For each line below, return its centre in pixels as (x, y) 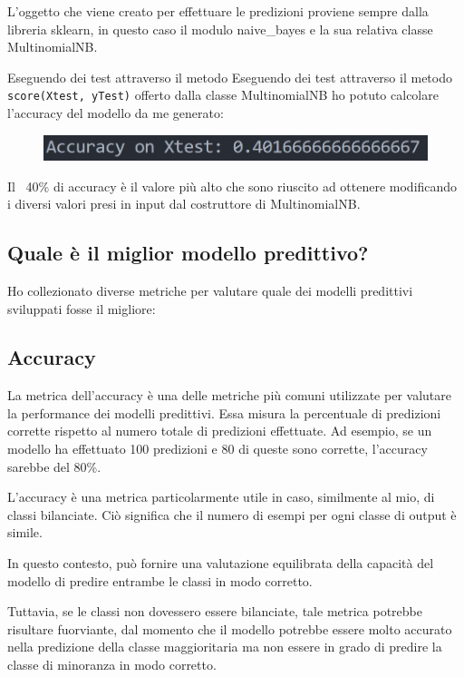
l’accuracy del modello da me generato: (116, 113)
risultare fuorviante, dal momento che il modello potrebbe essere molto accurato (230, 628)
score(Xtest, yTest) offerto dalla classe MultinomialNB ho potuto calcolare (223, 95)
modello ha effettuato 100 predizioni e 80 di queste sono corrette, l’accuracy (217, 449)
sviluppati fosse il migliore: (82, 308)
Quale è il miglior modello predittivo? (188, 253)
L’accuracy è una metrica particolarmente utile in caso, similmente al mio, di (221, 497)
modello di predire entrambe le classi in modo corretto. (160, 580)
